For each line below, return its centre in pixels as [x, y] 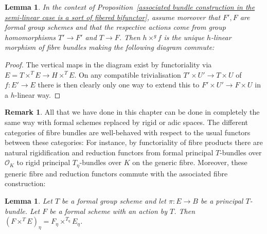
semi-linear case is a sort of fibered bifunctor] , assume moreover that [113, 17]
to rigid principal [43, 162]
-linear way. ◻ [38, 94]
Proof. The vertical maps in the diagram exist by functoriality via [108, 64]
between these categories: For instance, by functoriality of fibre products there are [134, 142]
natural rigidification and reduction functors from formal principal [109, 152]
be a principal [222, 200]
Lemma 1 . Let [29, 200]
